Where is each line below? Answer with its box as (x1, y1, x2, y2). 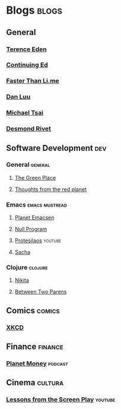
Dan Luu (6, 93, 31, 101)
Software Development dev (6, 143, 107, 153)
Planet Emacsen (14, 214, 55, 221)
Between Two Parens (14, 288, 67, 296)
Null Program (14, 226, 47, 233)
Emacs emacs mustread (6, 200, 67, 208)
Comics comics (6, 305, 60, 315)
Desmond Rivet (6, 125, 52, 133)
